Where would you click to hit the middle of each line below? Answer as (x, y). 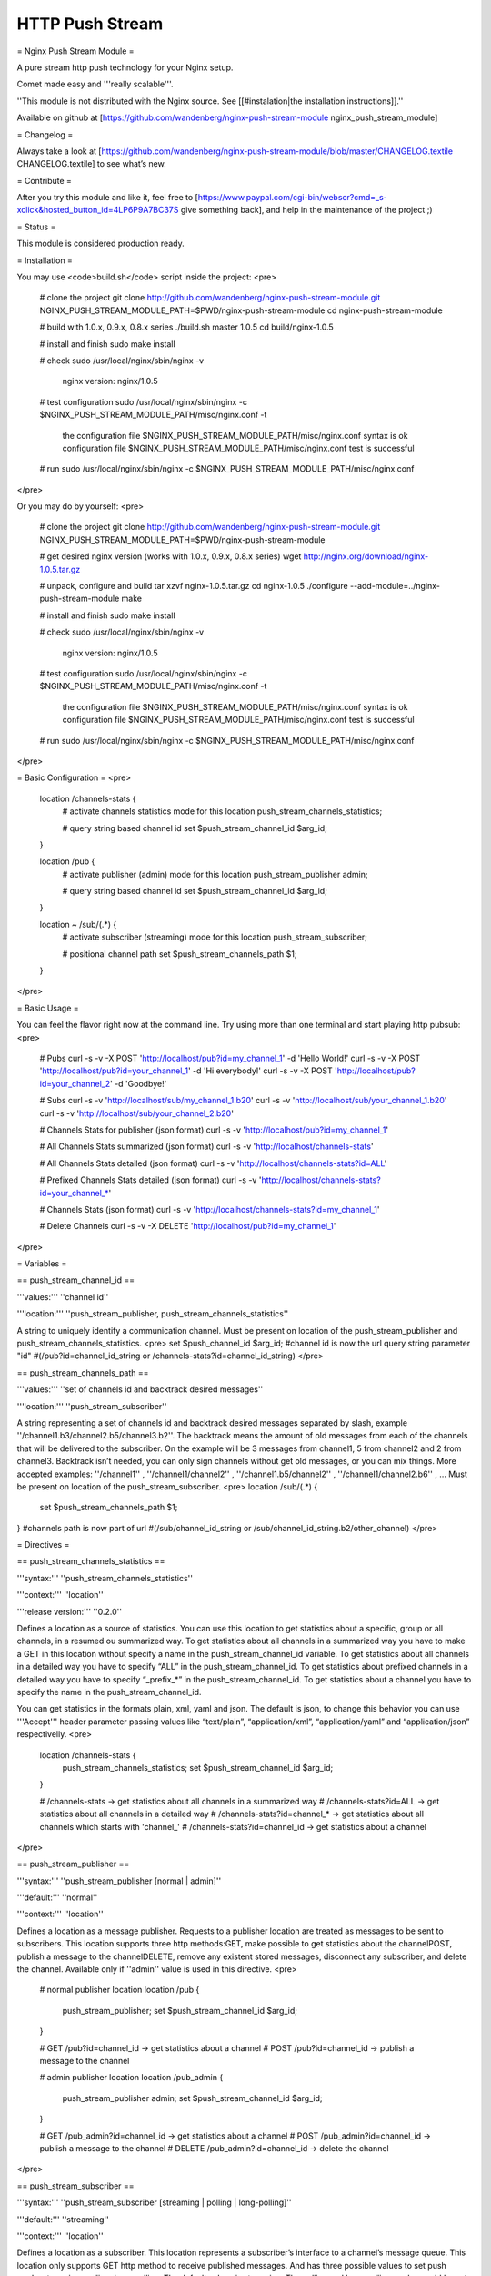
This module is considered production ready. (101, 244)
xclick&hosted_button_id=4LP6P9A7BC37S (98, 210)
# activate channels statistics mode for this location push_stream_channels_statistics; (222, 811)
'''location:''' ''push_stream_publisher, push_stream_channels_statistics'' (153, 1314)
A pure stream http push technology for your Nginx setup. (125, 67)
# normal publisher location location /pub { (120, 1990)
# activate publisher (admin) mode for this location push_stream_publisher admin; (215, 874)
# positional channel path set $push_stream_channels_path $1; (180, 954)
